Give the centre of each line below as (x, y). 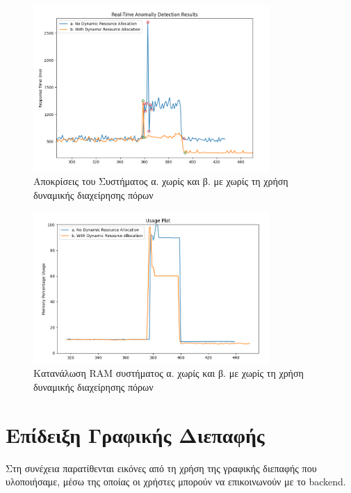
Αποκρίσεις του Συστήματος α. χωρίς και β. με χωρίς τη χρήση (161, 181)
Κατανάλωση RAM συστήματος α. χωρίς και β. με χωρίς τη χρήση (169, 373)
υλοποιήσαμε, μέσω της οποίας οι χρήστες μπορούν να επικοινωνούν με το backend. (176, 482)
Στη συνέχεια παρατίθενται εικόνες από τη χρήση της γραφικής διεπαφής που (161, 468)
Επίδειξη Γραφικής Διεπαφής (135, 434)
